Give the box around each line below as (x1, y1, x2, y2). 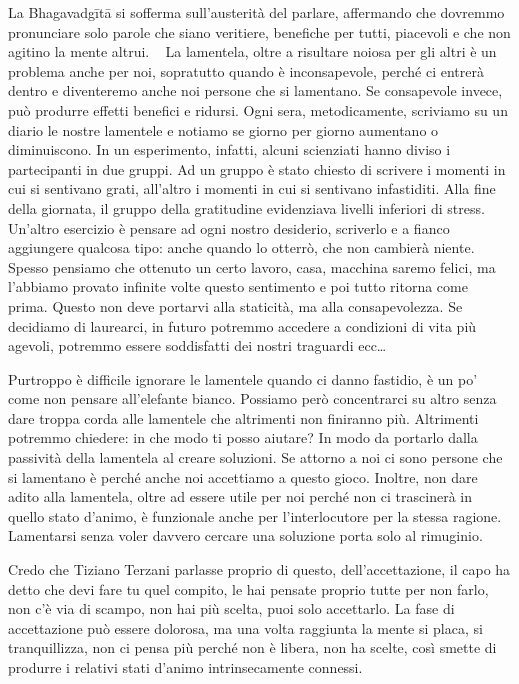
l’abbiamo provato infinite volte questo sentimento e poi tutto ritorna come (8, 276, 468, 297)
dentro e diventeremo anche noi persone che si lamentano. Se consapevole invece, (8, 80, 503, 101)
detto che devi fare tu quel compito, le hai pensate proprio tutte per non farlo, (8, 578, 489, 599)
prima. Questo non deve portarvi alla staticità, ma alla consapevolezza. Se (8, 295, 463, 316)
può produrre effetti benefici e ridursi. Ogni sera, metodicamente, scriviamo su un (8, 99, 508, 120)
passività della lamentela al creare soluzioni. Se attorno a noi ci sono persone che (8, 447, 503, 468)
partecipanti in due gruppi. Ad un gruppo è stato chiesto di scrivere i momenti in (8, 158, 506, 179)
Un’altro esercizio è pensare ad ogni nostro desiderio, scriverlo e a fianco (8, 217, 450, 238)
